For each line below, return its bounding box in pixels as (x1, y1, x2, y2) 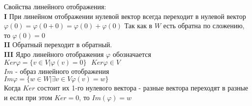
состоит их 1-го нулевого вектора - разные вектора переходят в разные (37, 83, 249, 93)
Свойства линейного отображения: (4, 1, 106, 11)
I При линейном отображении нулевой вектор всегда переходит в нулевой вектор (4, 11, 246, 21)
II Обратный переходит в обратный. (4, 39, 112, 50)
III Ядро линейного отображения (4, 49, 104, 59)
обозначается (112, 49, 151, 59)
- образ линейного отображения (15, 66, 109, 76)
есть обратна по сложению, (163, 20, 245, 31)
